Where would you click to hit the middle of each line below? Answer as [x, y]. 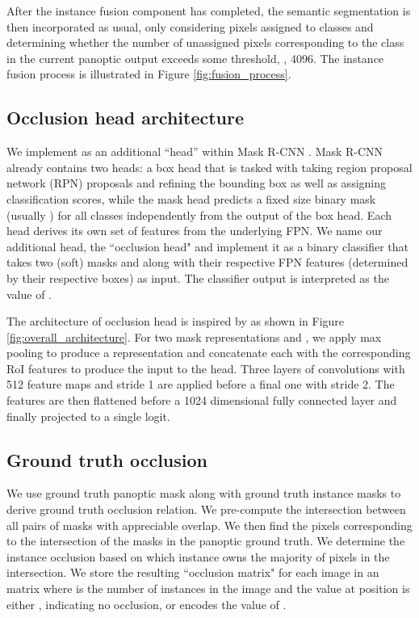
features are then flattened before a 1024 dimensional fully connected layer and [202, 400]
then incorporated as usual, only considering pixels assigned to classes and [190, 26]
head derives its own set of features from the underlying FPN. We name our [195, 231]
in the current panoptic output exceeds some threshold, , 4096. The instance [195, 58]
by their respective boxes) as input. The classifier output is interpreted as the [198, 277]
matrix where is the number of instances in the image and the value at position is [208, 589]
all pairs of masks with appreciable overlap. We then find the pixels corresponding [209, 525]
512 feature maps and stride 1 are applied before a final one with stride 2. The [201, 384]
